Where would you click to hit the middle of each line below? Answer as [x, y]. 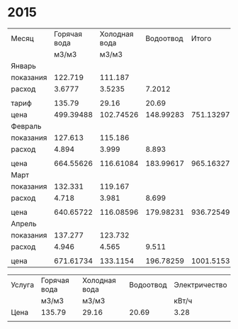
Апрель [24, 223]
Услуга [22, 284]
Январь [24, 66]
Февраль [26, 126]
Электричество [200, 284]
